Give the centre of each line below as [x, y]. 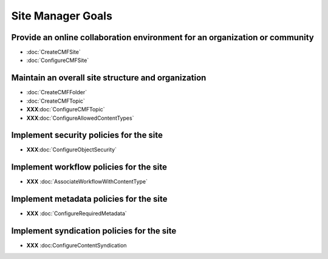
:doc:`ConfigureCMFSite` [58, 60]
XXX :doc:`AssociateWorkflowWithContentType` [87, 182]
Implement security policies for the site [87, 135]
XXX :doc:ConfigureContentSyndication [77, 246]
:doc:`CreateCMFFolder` [57, 92]
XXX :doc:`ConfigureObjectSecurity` [71, 150]
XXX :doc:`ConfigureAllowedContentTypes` [80, 118]
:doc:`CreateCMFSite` [54, 52]
